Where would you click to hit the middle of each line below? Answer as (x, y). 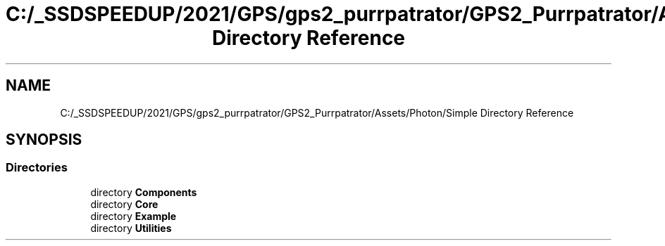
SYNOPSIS (44, 140)
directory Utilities (131, 228)
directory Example (133, 216)
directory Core (124, 204)
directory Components (144, 192)
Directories (37, 168)
